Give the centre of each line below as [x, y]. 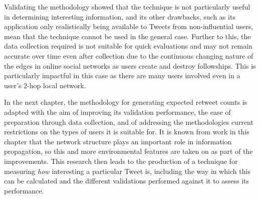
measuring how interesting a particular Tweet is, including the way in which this [127, 171]
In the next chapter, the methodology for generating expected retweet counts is [126, 102]
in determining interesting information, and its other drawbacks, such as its [120, 16]
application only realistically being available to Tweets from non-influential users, [129, 26]
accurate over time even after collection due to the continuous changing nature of [129, 55]
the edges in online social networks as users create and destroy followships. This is [130, 65]
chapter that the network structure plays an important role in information [118, 141]
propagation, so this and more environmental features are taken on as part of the [128, 151]
